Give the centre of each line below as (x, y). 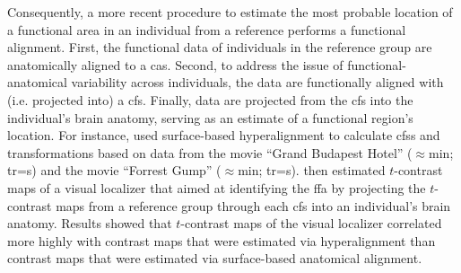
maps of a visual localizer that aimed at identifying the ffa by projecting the (217, 187)
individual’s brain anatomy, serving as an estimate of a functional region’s (210, 117)
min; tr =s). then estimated (312, 170)
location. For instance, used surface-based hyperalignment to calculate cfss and (224, 135)
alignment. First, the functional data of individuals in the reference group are (220, 47)
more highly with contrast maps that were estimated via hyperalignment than (222, 240)
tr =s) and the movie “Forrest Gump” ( (114, 170)
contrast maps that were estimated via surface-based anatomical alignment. (215, 258)
